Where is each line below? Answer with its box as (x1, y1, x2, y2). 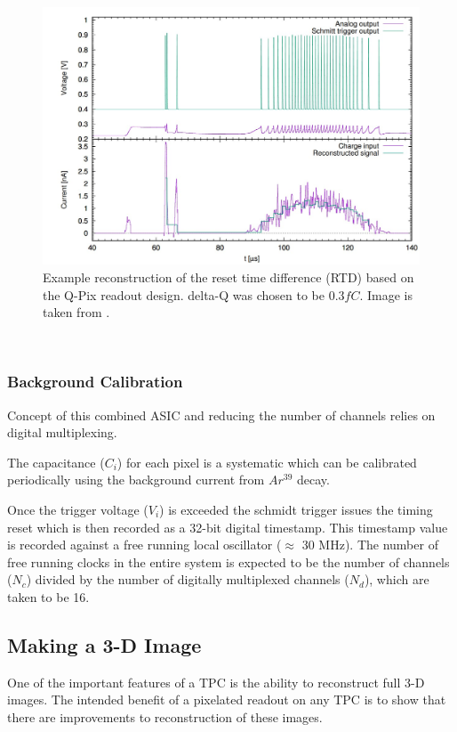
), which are (364, 570, 429, 589)
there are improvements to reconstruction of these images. (7, 707, 323, 726)
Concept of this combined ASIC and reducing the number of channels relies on (7, 405, 436, 424)
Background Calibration (7, 370, 183, 393)
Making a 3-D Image (7, 630, 202, 658)
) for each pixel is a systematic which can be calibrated (116, 452, 417, 471)
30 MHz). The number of (301, 535, 438, 554)
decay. (297, 470, 330, 489)
